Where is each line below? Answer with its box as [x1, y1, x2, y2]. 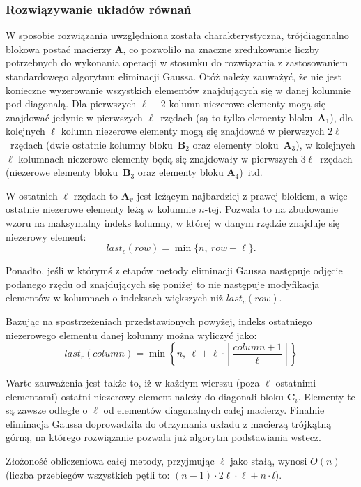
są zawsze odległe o [6, 403, 88, 417]
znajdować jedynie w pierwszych [6, 110, 143, 124]
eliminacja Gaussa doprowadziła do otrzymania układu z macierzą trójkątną [6, 416, 332, 430]
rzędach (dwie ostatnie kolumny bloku [10, 137, 173, 151]
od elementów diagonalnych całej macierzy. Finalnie [103, 403, 325, 417]
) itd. [239, 165, 263, 179]
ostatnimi [275, 375, 316, 390]
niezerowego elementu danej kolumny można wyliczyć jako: [6, 327, 257, 342]
